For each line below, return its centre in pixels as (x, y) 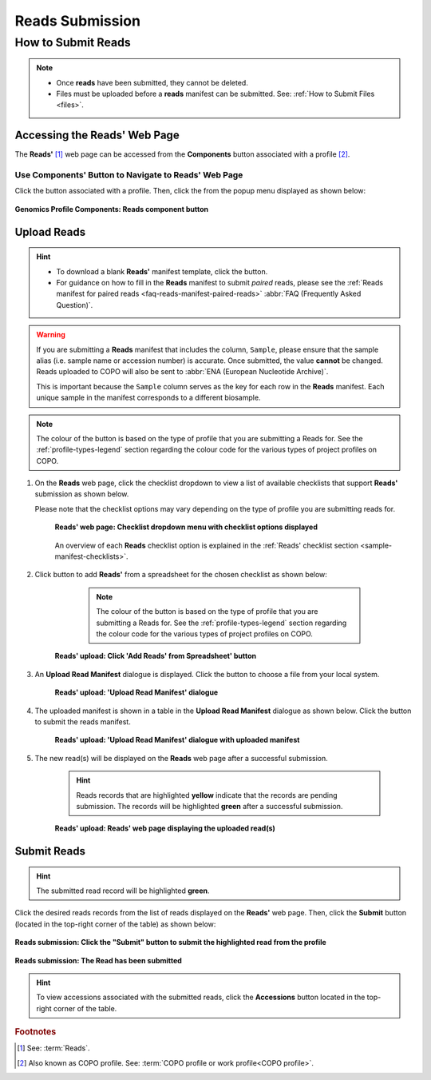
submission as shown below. (82, 494)
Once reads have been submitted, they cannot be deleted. (152, 82)
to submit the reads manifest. (83, 721)
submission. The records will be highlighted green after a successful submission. (210, 806)
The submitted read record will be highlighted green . (123, 891)
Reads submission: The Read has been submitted (99, 960)
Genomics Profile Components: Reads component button (112, 209)
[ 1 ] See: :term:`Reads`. (54, 1048)
